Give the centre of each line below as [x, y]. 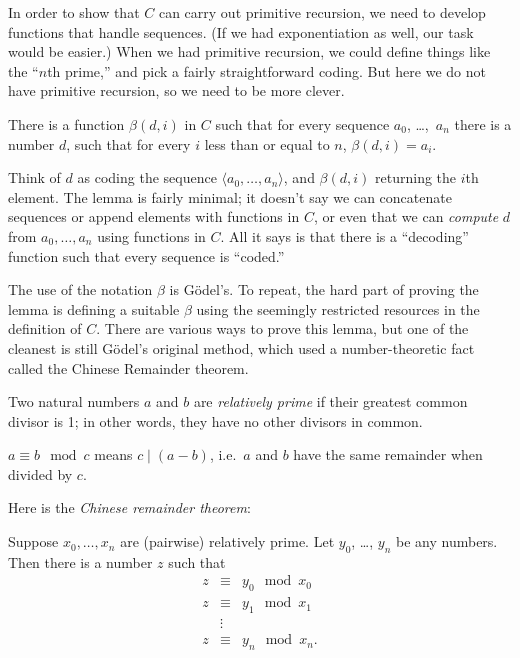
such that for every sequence [302, 123]
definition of [45, 328]
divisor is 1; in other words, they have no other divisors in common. [215, 420]
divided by [40, 473]
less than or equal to [267, 143]
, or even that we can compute [406, 216]
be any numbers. [447, 541]
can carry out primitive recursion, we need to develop [322, 12]
